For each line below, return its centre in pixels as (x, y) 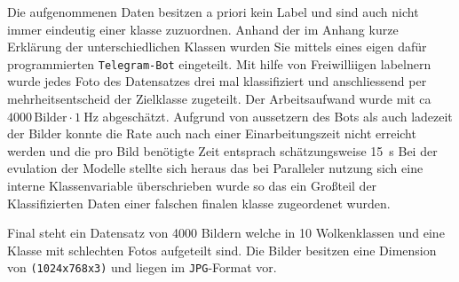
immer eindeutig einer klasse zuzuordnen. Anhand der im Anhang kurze (203, 29)
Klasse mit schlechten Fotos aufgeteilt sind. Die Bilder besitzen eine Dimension (222, 250)
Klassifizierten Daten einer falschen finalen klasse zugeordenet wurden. (199, 203)
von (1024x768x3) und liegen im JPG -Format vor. (142, 267)
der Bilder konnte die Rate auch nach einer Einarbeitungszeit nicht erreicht (212, 133)
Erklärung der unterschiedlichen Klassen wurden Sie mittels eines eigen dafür (217, 47)
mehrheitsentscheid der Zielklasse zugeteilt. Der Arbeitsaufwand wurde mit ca (219, 99)
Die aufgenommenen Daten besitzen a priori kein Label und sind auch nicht (213, 12)
